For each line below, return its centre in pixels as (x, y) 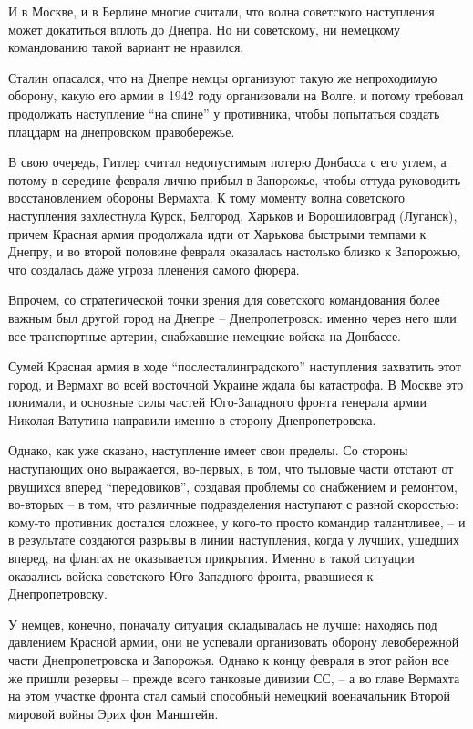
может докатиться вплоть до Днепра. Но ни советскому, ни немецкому (205, 29)
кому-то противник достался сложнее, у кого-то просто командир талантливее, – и (237, 521)
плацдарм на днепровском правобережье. (122, 131)
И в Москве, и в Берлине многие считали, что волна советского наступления (221, 11)
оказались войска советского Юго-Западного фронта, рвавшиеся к (191, 575)
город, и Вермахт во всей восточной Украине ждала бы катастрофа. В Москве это (236, 384)
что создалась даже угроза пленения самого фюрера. (154, 269)
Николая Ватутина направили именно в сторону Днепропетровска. (192, 419)
